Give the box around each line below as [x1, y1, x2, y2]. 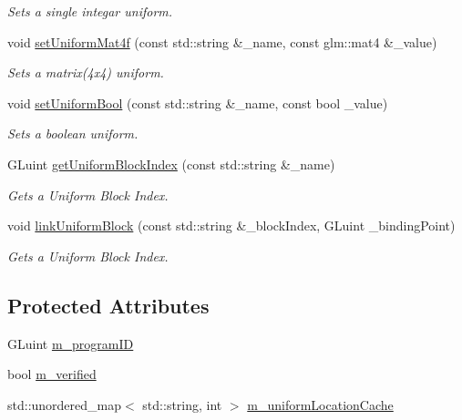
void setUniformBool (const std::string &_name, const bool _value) [7, 93, 388, 112]
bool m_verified [7, 364, 97, 384]
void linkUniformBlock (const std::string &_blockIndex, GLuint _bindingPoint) [7, 216, 456, 235]
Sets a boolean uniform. [7, 124, 139, 143]
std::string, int [142, 394, 222, 414]
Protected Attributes [7, 291, 210, 319]
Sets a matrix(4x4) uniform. [7, 63, 164, 82]
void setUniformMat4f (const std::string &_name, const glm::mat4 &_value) [7, 32, 437, 51]
